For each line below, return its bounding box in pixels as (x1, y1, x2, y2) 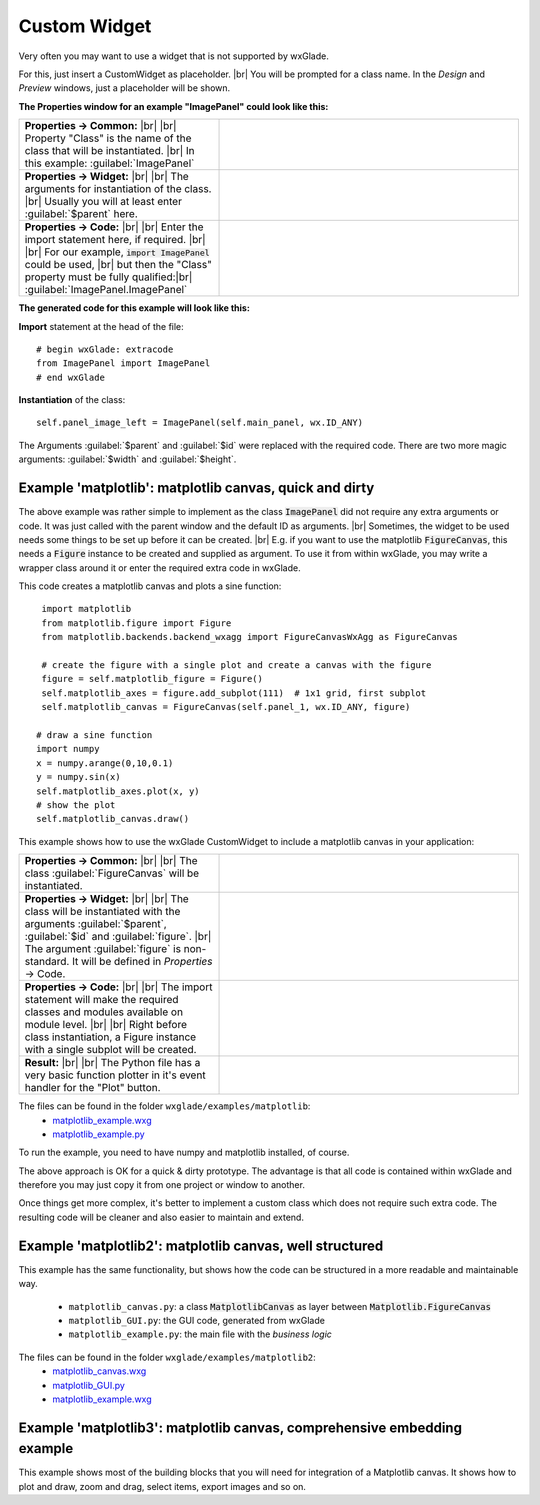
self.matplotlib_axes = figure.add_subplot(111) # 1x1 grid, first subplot (41, 687, 427, 699)
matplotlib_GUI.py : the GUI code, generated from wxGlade (68, 1314, 325, 1326)
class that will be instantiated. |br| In (24, 144, 195, 158)
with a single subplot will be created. (24, 1043, 197, 1057)
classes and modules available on (24, 1005, 184, 1019)
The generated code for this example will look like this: (18, 302, 250, 314)
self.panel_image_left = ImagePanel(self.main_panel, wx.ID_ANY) (36, 417, 364, 429)
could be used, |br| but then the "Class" (24, 258, 212, 272)
